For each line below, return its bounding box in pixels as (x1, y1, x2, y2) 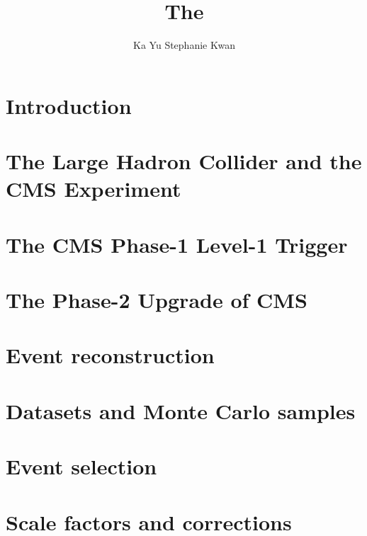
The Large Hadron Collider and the (6, 147, 362, 176)
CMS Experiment (6, 174, 181, 203)
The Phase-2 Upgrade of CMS (6, 285, 307, 314)
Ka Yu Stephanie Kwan (133, 38, 235, 52)
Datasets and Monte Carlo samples (6, 396, 356, 425)
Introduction (6, 91, 132, 120)
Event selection (6, 452, 157, 481)
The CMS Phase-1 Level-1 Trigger (6, 229, 348, 258)
